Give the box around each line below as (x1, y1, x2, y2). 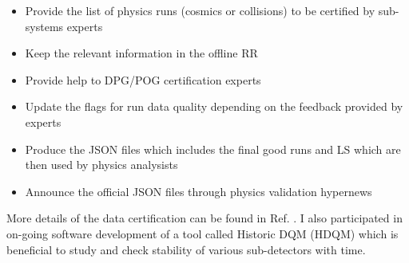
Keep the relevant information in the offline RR (25, 45, 258, 61)
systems (25, 18, 64, 34)
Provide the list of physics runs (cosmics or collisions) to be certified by (25, 2, 375, 18)
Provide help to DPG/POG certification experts (25, 71, 261, 88)
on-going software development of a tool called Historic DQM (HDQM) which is (6, 225, 399, 241)
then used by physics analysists (25, 156, 178, 173)
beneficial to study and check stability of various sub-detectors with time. (6, 241, 366, 257)
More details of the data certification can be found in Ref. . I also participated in (6, 210, 403, 226)
